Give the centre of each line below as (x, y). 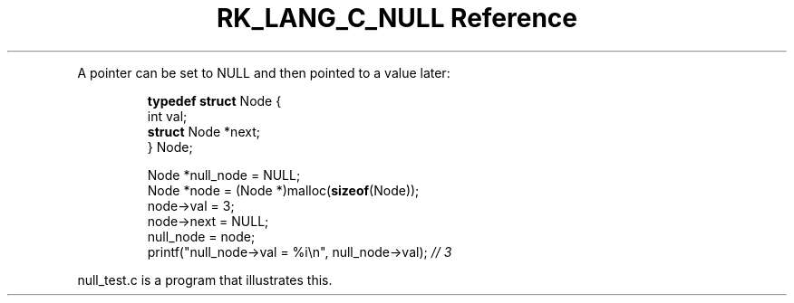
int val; (167, 116)
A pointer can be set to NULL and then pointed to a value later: (264, 72)
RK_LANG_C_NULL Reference (397, 18)
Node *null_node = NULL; (224, 175)
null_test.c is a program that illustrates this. (205, 279)
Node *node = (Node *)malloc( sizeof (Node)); (283, 190)
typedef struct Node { (214, 100)
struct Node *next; (203, 131)
